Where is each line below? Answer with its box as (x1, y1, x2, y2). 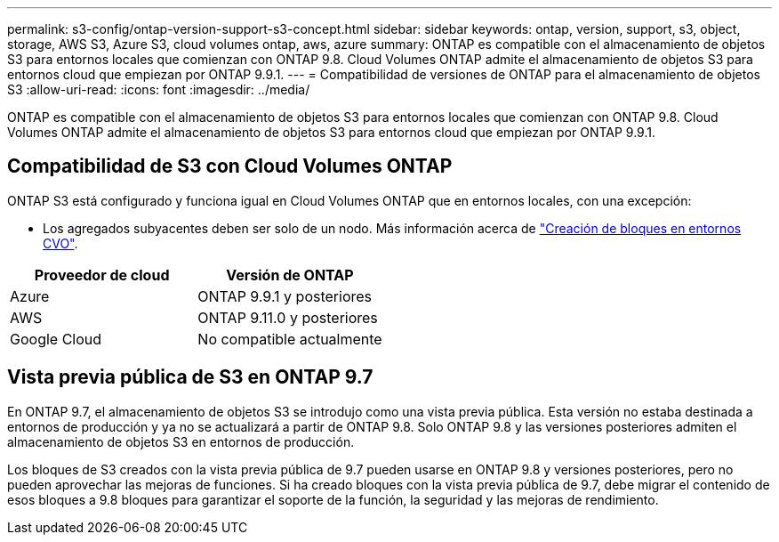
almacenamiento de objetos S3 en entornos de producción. (7, 433, 355, 449)
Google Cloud (10, 329, 102, 348)
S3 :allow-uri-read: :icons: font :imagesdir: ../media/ (7, 82, 310, 97)
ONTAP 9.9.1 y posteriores (197, 287, 373, 305)
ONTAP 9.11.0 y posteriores (197, 308, 378, 327)
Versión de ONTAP (226, 265, 354, 284)
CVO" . (43, 235, 78, 251)
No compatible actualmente (197, 329, 382, 348)
